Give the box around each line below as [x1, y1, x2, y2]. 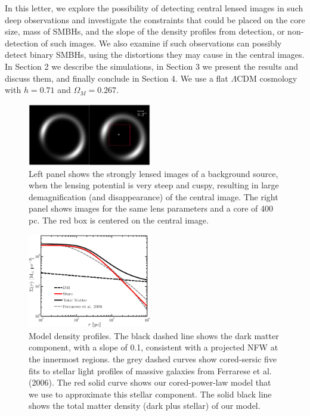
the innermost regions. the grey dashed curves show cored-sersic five [29, 352, 277, 365]
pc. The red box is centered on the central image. [29, 213, 209, 226]
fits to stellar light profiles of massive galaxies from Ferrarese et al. [29, 364, 272, 377]
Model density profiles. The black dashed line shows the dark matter [29, 329, 279, 342]
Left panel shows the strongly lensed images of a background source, [29, 167, 278, 179]
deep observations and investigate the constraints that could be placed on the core [5, 13, 305, 26]
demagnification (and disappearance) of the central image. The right [29, 190, 278, 203]
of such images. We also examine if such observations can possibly [41, 36, 282, 49]
